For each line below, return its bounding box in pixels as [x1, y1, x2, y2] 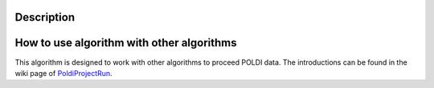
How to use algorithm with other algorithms [14, 36, 237, 50]
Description [14, 10, 76, 24]
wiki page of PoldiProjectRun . [14, 68, 113, 78]
